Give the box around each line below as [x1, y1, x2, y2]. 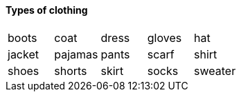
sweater [194, 63, 236, 78]
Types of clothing [6, 4, 88, 16]
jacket [8, 47, 39, 61]
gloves [147, 30, 182, 45]
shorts [54, 63, 87, 78]
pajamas [54, 47, 98, 61]
